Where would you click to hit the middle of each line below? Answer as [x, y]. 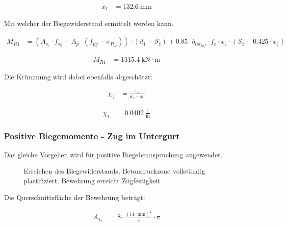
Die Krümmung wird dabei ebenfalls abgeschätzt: [78, 76]
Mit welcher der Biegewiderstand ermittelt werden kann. [89, 23]
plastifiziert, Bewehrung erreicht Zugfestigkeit [92, 180]
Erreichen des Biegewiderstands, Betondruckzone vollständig [115, 171]
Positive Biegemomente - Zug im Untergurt [92, 136]
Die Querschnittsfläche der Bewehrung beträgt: [75, 197]
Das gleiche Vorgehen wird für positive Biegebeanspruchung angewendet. [113, 154]
